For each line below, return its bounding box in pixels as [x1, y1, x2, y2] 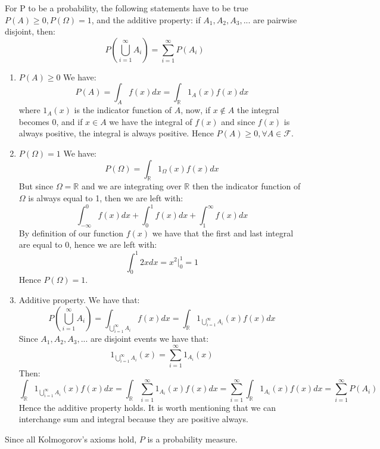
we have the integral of [109, 115, 192, 127]
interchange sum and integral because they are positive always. [18, 413, 248, 425]
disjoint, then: [5, 25, 55, 38]
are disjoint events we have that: [91, 332, 209, 345]
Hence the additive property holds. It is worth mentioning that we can [18, 401, 276, 413]
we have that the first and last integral [152, 226, 294, 239]
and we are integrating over [81, 180, 182, 192]
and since [221, 115, 256, 127]
